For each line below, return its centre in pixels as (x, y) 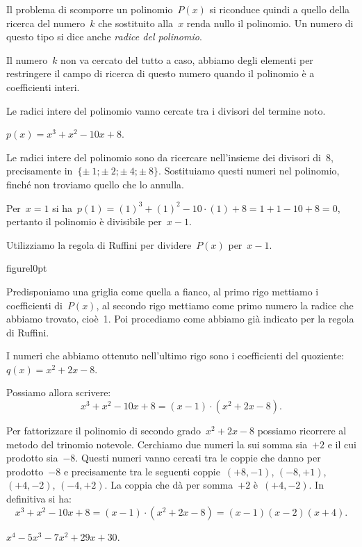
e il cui (342, 444)
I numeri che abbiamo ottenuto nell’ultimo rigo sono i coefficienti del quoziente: (175, 356)
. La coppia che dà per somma (169, 485)
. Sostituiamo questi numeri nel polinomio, (249, 171)
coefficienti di (34, 305)
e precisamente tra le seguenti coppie (142, 471)
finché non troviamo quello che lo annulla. (95, 184)
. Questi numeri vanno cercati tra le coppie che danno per (198, 458)
